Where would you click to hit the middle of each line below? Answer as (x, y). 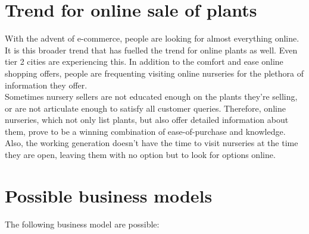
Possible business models (109, 195)
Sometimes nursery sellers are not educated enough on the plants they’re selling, (151, 97)
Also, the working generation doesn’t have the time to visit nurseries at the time (152, 143)
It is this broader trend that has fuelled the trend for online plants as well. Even (151, 50)
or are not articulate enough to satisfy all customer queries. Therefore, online (145, 108)
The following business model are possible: (82, 224)
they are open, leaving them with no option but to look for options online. (140, 155)
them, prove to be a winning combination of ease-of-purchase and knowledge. (145, 131)
